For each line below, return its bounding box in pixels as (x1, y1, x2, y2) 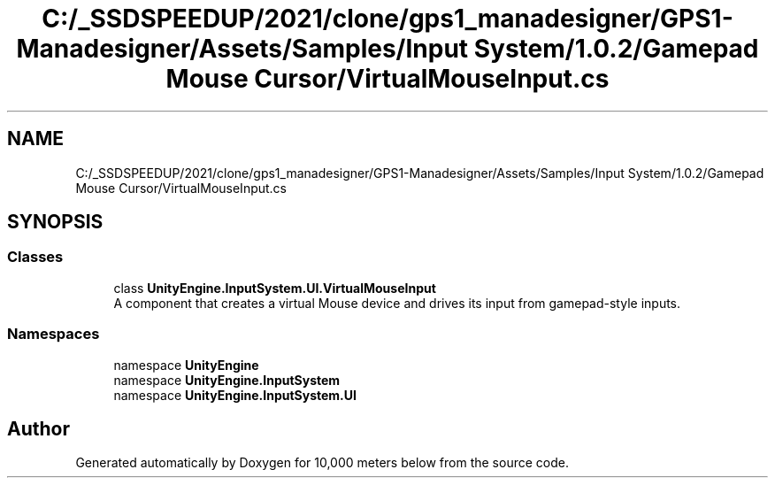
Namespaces (7, 325, 100, 343)
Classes (7, 248, 64, 266)
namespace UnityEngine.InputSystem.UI (113, 387, 357, 403)
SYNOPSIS (7, 211, 104, 234)
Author (7, 417, 70, 440)
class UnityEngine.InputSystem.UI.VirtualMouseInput (113, 280, 436, 296)
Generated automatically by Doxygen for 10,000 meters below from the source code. (75, 455, 569, 471)
